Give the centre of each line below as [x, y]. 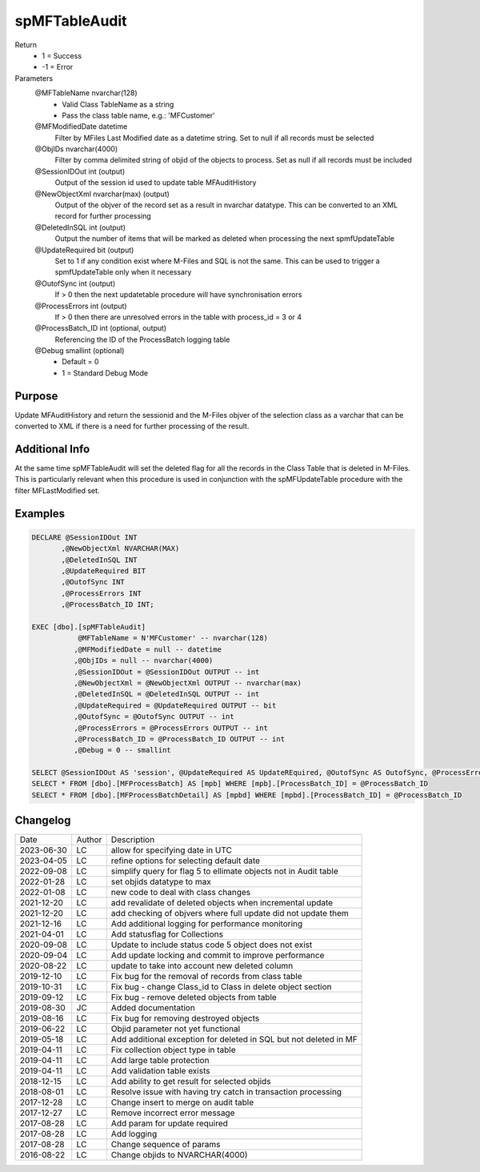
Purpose [36, 396]
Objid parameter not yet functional [176, 1029]
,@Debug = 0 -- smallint [122, 750]
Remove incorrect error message [173, 1113]
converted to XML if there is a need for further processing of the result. [132, 426]
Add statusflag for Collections [167, 934]
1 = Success [62, 55]
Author [89, 840]
